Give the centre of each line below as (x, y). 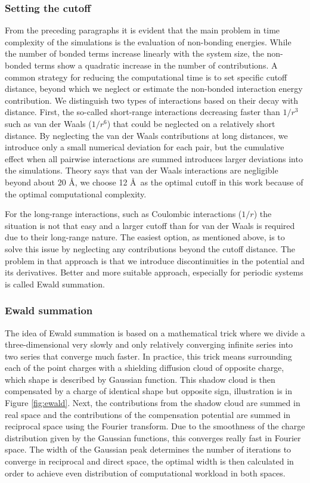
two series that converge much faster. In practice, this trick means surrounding (148, 356)
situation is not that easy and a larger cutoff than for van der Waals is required (150, 225)
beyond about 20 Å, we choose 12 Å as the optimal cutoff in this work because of (154, 182)
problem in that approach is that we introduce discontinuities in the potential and (155, 260)
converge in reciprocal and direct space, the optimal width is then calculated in (149, 461)
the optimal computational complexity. (76, 193)
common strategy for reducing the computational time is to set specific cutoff (146, 77)
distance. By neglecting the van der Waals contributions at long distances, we (146, 135)
